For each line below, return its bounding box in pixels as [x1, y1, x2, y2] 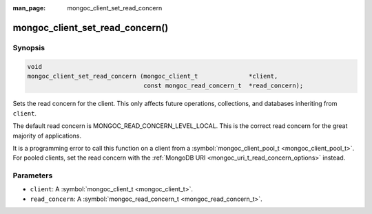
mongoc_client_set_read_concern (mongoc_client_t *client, [27, 72, 278, 80]
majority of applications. [12, 131, 82, 140]
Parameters [12, 171, 53, 180]
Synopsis [12, 43, 45, 52]
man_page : [12, 4, 46, 12]
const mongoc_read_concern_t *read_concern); [143, 82, 304, 89]
